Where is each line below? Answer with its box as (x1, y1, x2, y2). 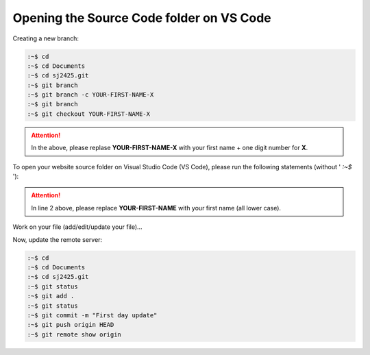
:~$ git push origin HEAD (27, 321, 114, 329)
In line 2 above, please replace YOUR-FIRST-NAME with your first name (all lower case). (31, 204, 281, 212)
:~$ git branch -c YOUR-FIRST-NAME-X (27, 91, 154, 99)
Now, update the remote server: (12, 235, 103, 243)
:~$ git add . (27, 292, 75, 300)
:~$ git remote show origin (27, 330, 121, 339)
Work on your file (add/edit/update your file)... (12, 223, 143, 231)
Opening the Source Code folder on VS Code (12, 10, 272, 25)
